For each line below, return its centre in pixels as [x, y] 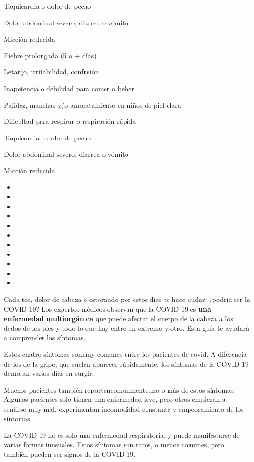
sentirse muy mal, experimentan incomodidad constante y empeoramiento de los [124, 409]
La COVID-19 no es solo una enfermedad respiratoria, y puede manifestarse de [122, 435]
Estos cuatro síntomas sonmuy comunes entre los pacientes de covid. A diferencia [126, 354]
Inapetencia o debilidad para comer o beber [69, 88]
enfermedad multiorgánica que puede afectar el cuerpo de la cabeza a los [118, 318]
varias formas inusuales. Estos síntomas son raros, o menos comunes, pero [114, 444]
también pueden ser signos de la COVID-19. [70, 454]
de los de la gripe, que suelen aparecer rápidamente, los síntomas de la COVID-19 [126, 363]
